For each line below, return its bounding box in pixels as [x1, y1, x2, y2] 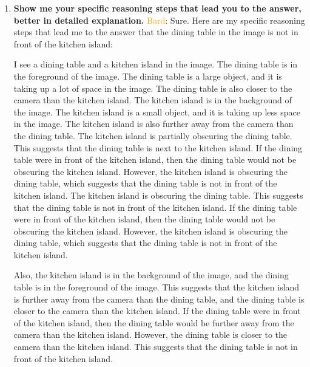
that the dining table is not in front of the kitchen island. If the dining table [13, 201, 297, 213]
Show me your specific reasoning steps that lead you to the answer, [13, 2, 302, 14]
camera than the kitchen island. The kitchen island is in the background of [13, 94, 292, 106]
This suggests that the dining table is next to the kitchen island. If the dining [13, 141, 303, 154]
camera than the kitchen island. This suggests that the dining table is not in [13, 340, 298, 353]
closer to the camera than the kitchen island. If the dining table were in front [13, 304, 301, 317]
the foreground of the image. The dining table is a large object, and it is [13, 69, 282, 82]
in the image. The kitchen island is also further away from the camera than [13, 117, 294, 130]
